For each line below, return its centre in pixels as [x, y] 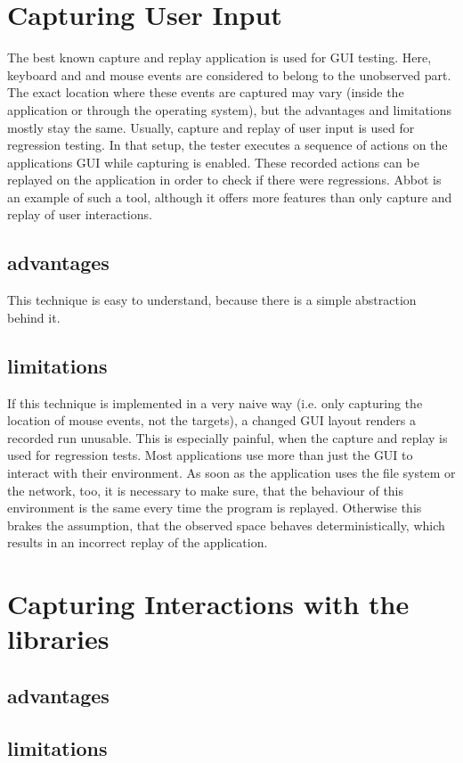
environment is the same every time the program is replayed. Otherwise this [215, 508]
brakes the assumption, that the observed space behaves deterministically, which [226, 525]
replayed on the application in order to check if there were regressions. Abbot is [224, 180]
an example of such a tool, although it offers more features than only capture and [230, 197]
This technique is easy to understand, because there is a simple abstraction [212, 300]
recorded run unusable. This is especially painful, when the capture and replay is [227, 437]
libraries [58, 639]
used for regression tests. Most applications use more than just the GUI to [210, 455]
